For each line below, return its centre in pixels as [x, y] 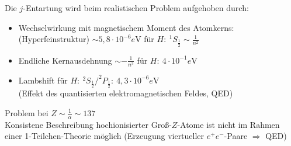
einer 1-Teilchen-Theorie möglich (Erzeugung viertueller [105, 136]
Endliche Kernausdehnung [65, 60]
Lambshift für [43, 80]
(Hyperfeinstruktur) [54, 39]
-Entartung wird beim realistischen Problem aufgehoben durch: [136, 8]
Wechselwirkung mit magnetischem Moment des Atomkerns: [126, 27]
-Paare [236, 136]
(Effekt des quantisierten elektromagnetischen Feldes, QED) [126, 93]
